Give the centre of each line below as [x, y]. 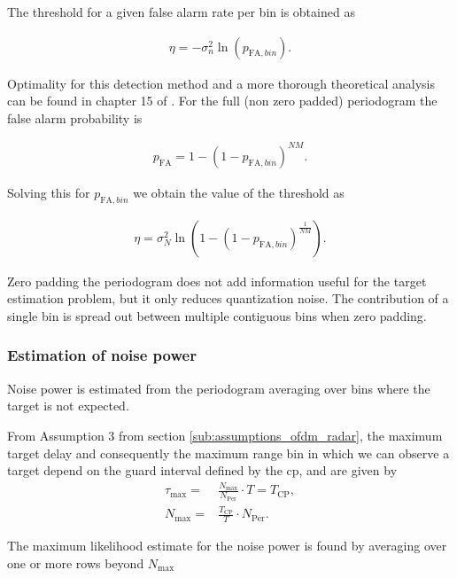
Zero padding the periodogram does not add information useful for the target [217, 281]
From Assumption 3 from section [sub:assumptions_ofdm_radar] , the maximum [225, 435]
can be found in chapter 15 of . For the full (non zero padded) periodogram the [222, 101]
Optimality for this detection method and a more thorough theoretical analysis [221, 83]
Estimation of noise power [102, 355]
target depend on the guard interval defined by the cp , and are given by [202, 470]
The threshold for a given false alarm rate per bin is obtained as [181, 12]
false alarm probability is [75, 117]
